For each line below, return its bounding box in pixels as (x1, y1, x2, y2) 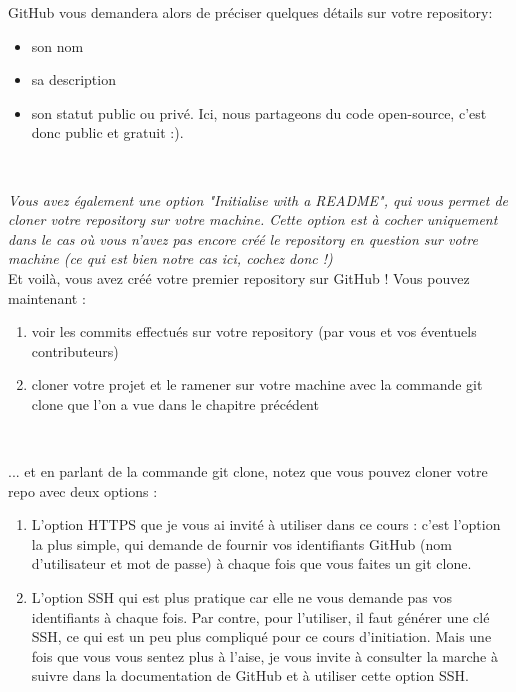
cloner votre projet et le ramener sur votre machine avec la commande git (31, 374, 483, 395)
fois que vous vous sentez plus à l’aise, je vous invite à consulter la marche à (31, 645, 498, 666)
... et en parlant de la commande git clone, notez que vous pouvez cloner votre (8, 461, 488, 482)
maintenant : (8, 287, 86, 308)
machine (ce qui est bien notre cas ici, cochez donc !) (8, 248, 333, 269)
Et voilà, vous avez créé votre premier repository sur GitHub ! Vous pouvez (8, 267, 470, 288)
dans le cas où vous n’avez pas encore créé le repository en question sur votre (8, 228, 478, 249)
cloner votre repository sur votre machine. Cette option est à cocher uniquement (8, 209, 498, 230)
